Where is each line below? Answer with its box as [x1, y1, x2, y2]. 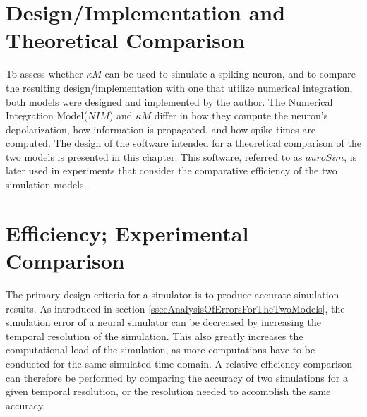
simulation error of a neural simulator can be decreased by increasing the [6, 315, 322, 330]
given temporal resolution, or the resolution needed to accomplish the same [6, 384, 331, 399]
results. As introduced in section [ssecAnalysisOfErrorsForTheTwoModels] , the [6, 301, 345, 315]
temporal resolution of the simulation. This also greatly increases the [6, 328, 303, 343]
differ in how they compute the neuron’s [154, 108, 328, 123]
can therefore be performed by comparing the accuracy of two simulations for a [6, 370, 348, 385]
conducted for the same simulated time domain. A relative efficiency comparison [6, 356, 353, 370]
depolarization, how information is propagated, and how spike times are [6, 121, 316, 136]
